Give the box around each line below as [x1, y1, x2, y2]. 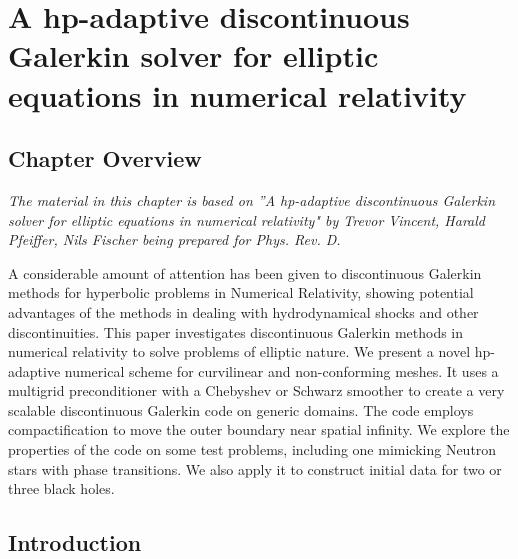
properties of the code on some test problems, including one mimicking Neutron [8, 439, 497, 460]
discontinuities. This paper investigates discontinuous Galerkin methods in [8, 321, 464, 342]
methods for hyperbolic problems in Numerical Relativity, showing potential [8, 282, 474, 303]
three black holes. [8, 478, 115, 499]
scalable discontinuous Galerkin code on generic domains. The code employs [8, 399, 474, 420]
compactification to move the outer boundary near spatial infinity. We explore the [8, 419, 510, 440]
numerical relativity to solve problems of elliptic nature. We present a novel [8, 341, 471, 362]
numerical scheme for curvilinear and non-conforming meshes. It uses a [64, 360, 499, 381]
